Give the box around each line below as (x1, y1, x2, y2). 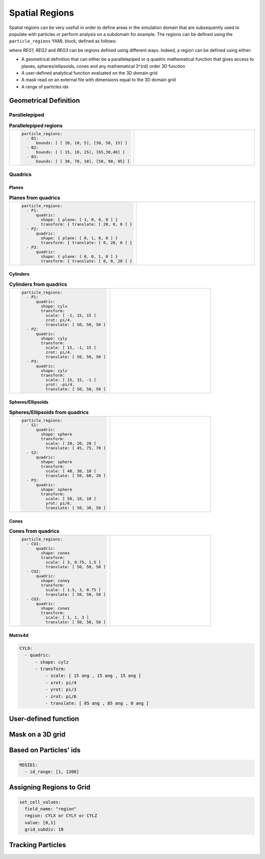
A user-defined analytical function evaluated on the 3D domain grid (21, 70, 158, 76)
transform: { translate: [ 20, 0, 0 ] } (41, 222, 132, 227)
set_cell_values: (19, 799, 61, 805)
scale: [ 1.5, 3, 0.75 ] (45, 587, 101, 593)
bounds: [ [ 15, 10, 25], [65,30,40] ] (36, 150, 125, 155)
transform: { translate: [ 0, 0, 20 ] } (41, 258, 132, 264)
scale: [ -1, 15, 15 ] (45, 312, 97, 318)
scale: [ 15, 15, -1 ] (45, 377, 97, 383)
